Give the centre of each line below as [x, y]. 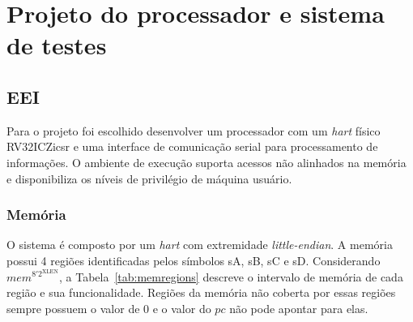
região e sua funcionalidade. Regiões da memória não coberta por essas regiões [201, 292]
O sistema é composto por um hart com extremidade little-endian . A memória [200, 245]
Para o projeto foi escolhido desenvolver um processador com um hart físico [194, 130]
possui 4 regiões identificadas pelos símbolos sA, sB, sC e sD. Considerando [194, 260]
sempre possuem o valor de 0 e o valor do [109, 308]
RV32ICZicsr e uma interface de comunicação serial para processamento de [192, 146]
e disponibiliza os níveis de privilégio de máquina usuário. [149, 178]
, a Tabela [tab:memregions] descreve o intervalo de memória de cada [231, 276]
